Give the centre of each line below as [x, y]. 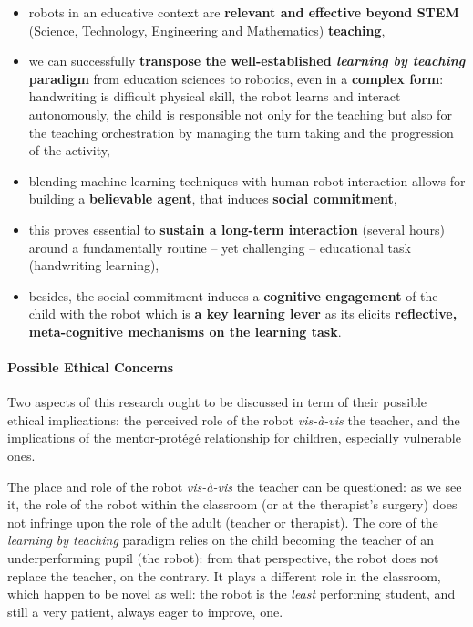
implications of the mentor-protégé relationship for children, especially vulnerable [234, 438]
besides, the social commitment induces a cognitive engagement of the [233, 295]
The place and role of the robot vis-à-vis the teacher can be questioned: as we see [235, 486]
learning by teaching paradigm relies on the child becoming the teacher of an [221, 540]
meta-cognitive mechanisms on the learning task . [185, 331]
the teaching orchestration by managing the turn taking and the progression [241, 132]
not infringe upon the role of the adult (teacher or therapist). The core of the [223, 522]
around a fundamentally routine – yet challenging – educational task [220, 247]
